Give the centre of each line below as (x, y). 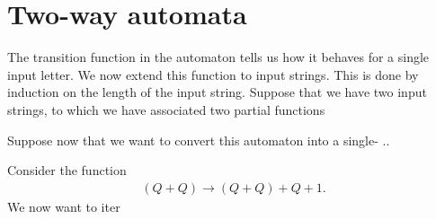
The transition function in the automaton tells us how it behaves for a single (218, 57)
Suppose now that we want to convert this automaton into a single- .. (199, 140)
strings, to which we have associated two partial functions (166, 109)
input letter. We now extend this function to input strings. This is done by (213, 74)
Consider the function (67, 170)
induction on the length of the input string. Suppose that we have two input (217, 92)
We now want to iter (64, 206)
